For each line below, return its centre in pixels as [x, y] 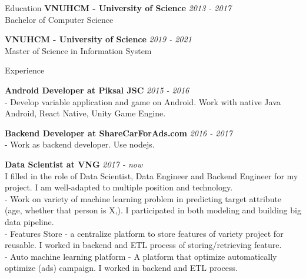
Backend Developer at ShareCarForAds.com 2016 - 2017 [119, 133]
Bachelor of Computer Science [59, 19]
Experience [25, 70]
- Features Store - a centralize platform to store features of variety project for [144, 233]
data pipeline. [29, 221]
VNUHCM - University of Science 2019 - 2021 [98, 39]
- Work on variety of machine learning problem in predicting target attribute [143, 198]
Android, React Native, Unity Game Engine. [85, 113]
